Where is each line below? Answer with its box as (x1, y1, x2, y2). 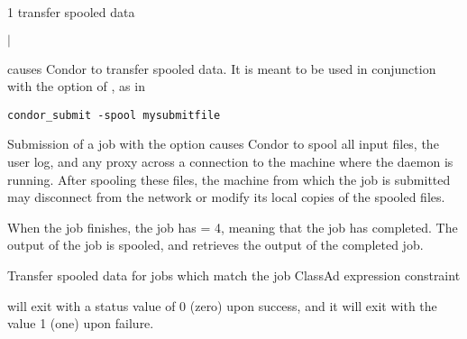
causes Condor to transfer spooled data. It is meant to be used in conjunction (7, 59, 436, 78)
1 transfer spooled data (7, 3, 135, 21)
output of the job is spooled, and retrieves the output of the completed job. (7, 235, 424, 254)
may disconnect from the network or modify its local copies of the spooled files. (7, 188, 445, 206)
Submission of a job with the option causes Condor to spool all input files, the (7, 134, 439, 153)
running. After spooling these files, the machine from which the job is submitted (7, 169, 451, 188)
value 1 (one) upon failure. (7, 314, 154, 333)
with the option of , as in (7, 77, 145, 96)
